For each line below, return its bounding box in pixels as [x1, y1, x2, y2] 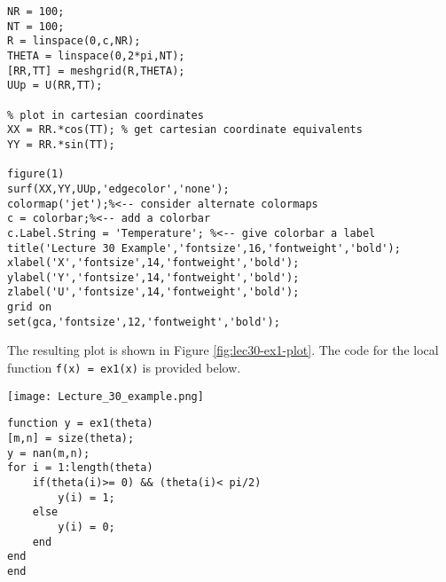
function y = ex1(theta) [7, 417, 153, 430]
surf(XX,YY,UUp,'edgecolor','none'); [7, 182, 230, 195]
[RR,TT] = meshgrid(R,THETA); [7, 64, 185, 77]
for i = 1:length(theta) [7, 461, 153, 475]
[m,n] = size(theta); [7, 432, 135, 444]
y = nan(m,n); [7, 446, 90, 460]
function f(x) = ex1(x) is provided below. [7, 358, 241, 377]
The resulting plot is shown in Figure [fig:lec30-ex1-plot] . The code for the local [7, 341, 439, 359]
